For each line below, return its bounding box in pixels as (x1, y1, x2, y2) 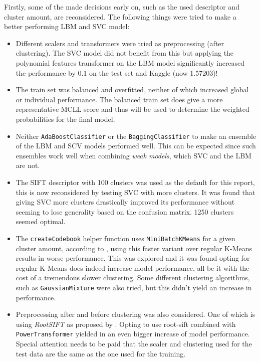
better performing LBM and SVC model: (4, 21, 130, 32)
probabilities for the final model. (16, 113, 115, 124)
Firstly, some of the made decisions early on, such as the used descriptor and (4, 2, 239, 12)
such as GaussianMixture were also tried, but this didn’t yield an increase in (16, 282, 252, 292)
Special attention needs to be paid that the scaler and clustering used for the (16, 338, 252, 349)
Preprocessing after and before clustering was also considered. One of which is (16, 309, 255, 319)
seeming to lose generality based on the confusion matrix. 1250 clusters (16, 206, 234, 217)
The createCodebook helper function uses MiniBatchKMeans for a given (16, 233, 235, 243)
